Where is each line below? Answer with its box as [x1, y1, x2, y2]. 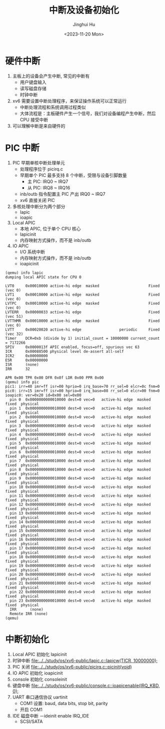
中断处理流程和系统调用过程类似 [19, 104, 86, 110]
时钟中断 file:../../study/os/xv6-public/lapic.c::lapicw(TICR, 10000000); [12, 658, 157, 664]
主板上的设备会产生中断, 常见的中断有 [12, 73, 90, 79]
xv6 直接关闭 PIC [19, 197, 55, 203]
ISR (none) [5, 362, 39, 367]
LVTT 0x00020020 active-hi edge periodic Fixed [5, 327, 160, 332]
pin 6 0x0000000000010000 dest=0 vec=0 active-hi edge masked [9, 449, 151, 455]
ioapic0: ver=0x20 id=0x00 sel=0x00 [5, 393, 81, 398]
